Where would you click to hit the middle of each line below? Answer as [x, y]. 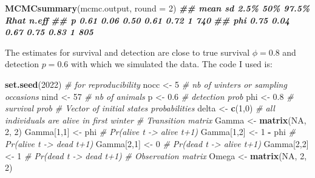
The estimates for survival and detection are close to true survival [127, 52]
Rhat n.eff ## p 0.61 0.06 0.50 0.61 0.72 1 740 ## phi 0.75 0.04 [147, 20]
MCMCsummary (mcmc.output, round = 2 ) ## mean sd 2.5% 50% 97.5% [157, 8]
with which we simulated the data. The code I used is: [171, 64]
